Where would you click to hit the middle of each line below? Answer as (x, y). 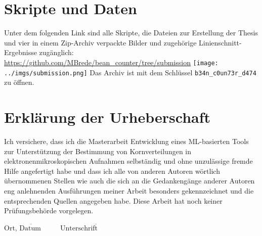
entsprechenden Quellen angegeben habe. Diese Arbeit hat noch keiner (113, 200)
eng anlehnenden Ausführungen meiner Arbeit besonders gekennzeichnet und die (129, 190)
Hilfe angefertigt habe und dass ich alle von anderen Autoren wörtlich (112, 171)
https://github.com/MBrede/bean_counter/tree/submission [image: (111, 62)
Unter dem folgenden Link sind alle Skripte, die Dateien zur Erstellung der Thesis (131, 33)
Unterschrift (79, 228)
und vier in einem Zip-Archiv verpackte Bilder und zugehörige (100, 42)
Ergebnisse (20, 52)
